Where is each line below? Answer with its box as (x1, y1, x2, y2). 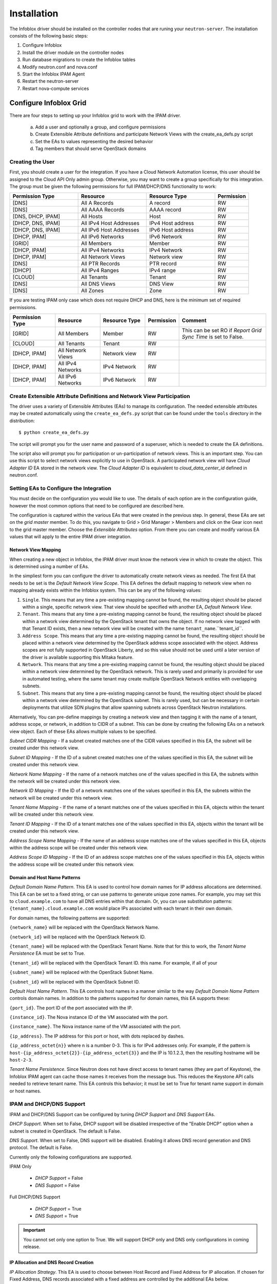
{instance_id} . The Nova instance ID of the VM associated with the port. (9, 1014, 169, 1021)
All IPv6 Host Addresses (81, 226, 140, 234)
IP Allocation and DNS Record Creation (9, 1259, 94, 1266)
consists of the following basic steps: (9, 32, 88, 39)
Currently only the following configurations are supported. (9, 1154, 133, 1160)
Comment (182, 317, 207, 324)
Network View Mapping (9, 547, 61, 553)
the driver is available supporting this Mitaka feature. (22, 654, 134, 660)
